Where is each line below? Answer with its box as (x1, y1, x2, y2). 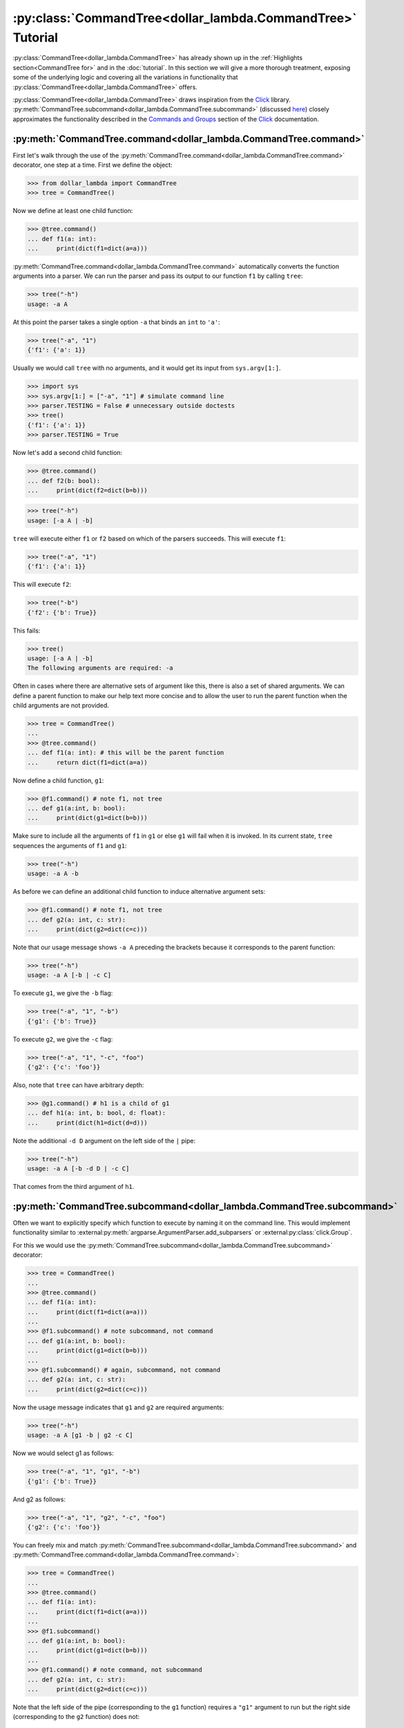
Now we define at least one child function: (12, 207, 133, 215)
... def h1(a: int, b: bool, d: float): (27, 1109, 166, 1117)
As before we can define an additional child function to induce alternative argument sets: (12, 888, 266, 896)
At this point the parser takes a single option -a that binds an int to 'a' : (12, 318, 220, 326)
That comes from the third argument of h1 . (12, 1183, 135, 1191)
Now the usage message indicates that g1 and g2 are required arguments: (12, 1403, 224, 1411)
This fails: (12, 626, 41, 635)
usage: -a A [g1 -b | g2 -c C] (27, 1431, 134, 1439)
